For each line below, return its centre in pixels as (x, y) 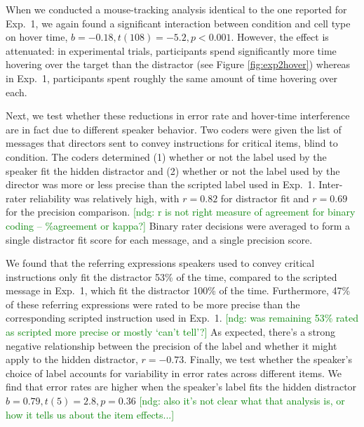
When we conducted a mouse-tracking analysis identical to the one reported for (176, 9)
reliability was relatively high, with (105, 198)
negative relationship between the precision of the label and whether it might (171, 345)
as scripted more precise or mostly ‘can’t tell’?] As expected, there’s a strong (171, 332)
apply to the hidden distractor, (72, 359)
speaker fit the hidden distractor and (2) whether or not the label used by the (173, 170)
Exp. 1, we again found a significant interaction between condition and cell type (178, 23)
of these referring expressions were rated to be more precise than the (153, 304)
